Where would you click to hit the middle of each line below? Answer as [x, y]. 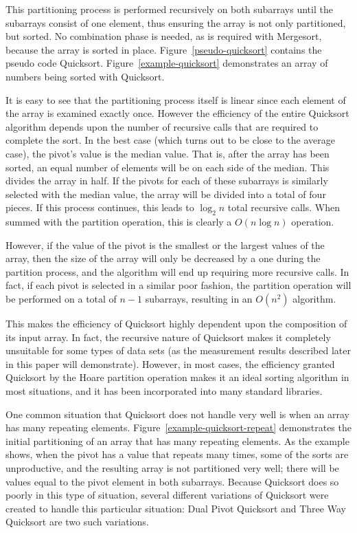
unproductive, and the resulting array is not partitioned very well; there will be [172, 468]
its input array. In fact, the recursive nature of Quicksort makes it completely [168, 337]
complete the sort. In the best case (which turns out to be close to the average [170, 140]
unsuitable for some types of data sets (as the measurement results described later [178, 350]
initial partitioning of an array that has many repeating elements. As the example [177, 440]
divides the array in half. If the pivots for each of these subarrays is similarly [167, 181]
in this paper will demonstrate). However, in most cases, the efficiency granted [170, 363]
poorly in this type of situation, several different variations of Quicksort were [167, 495]
